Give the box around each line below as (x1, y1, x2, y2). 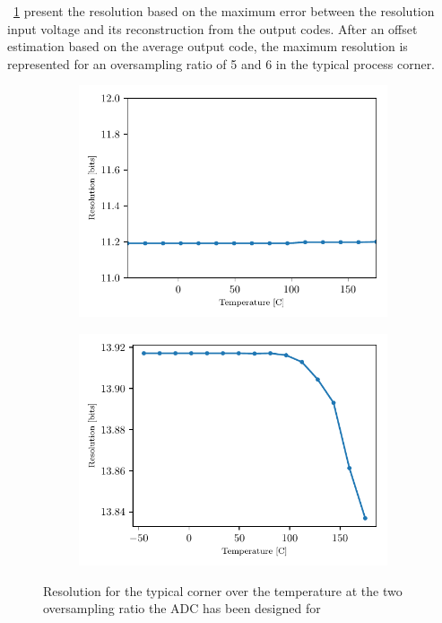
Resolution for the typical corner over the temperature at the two (43, 581, 403, 600)
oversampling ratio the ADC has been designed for (43, 599, 321, 618)
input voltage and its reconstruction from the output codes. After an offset (7, 19, 418, 38)
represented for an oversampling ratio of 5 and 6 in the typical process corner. (7, 54, 436, 73)
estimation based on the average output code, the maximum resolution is (7, 37, 408, 56)
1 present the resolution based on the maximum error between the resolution (13, 2, 435, 20)
